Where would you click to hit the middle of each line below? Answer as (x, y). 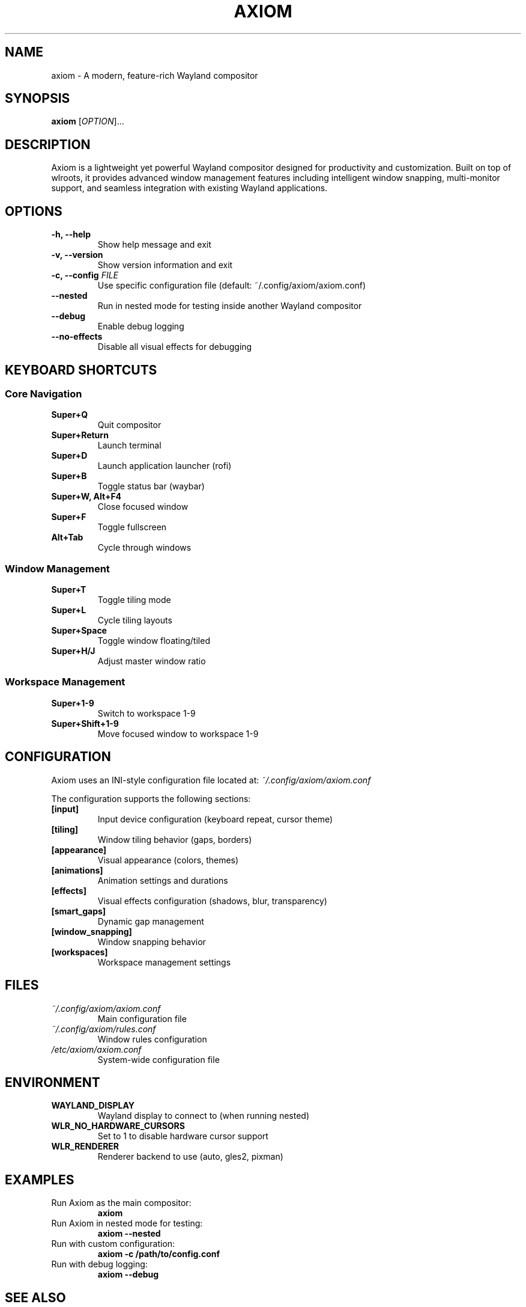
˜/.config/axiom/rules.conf (104, 1029)
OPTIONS (34, 211)
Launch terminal (129, 445)
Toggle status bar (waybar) (151, 486)
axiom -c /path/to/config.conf (159, 1254)
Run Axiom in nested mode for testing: (127, 1223)
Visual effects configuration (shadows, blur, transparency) (212, 901)
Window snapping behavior (152, 941)
